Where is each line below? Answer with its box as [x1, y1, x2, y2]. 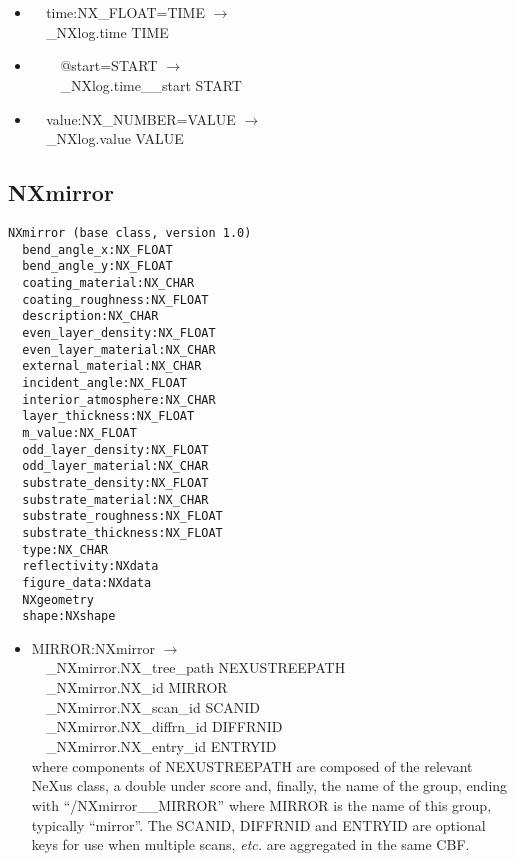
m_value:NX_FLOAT [22, 426, 137, 441]
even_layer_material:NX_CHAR [22, 342, 216, 357]
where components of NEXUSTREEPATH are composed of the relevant [31, 755, 473, 776]
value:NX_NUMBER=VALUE [46, 108, 236, 129]
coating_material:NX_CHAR [22, 276, 195, 291]
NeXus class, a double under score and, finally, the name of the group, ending [31, 775, 508, 796]
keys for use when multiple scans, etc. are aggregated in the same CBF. [31, 834, 470, 855]
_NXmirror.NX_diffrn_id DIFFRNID [46, 716, 283, 737]
